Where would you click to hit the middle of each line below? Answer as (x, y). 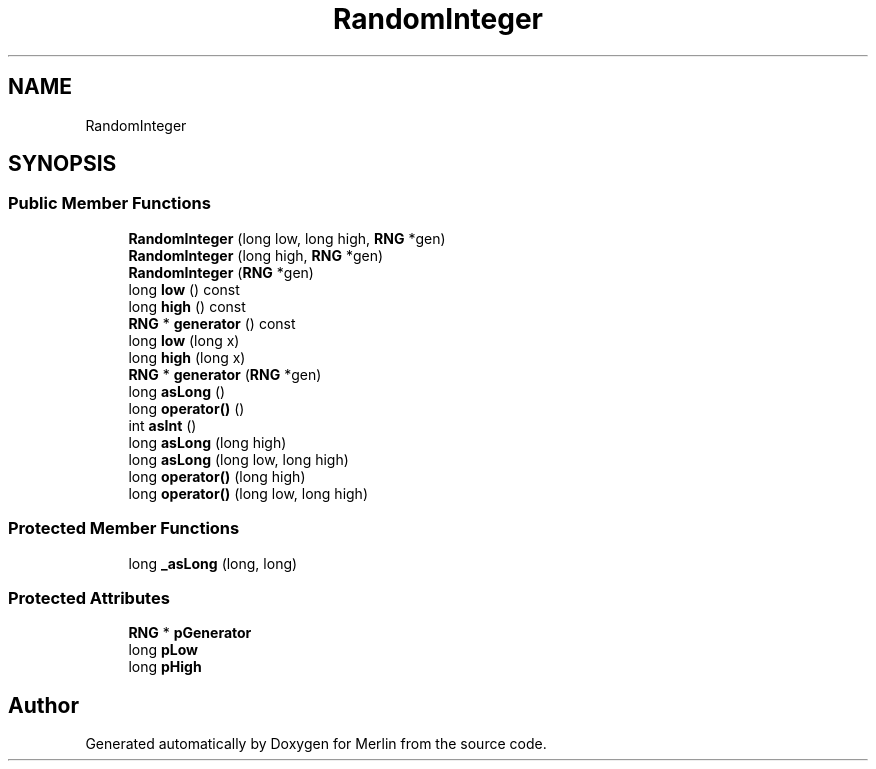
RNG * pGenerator (190, 633)
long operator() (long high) (217, 476)
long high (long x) (187, 357)
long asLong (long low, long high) (238, 459)
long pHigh (165, 667)
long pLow (163, 650)
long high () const (187, 306)
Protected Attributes (89, 597)
